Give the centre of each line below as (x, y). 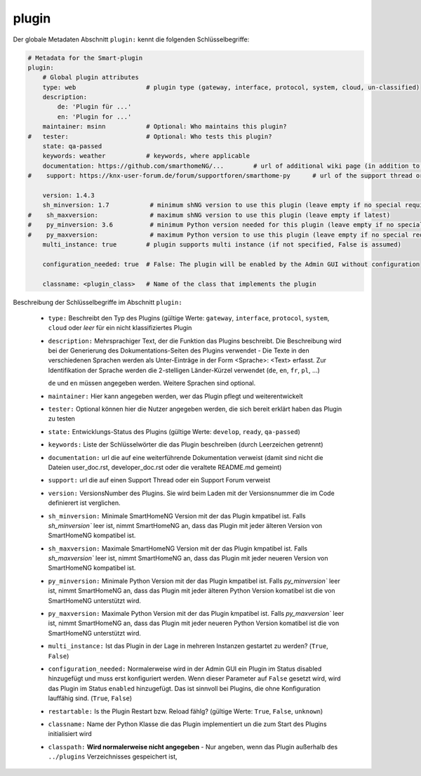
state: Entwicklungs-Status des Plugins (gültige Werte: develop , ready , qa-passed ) (174, 431)
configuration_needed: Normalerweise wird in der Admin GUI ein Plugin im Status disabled (185, 669)
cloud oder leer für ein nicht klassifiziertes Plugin (120, 328)
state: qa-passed (72, 146)
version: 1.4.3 (68, 196)
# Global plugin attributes (91, 78)
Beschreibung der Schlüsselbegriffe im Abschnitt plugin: (98, 302)
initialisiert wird (70, 734)
